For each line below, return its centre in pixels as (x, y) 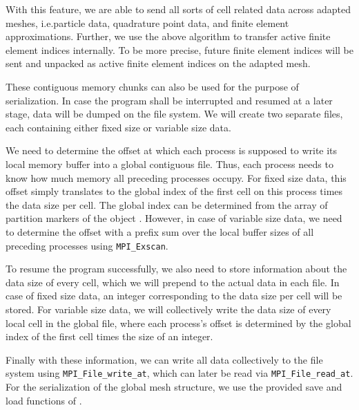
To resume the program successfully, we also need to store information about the (176, 269)
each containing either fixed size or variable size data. (118, 127)
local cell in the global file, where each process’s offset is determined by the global (178, 323)
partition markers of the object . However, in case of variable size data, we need (174, 218)
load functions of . (44, 400)
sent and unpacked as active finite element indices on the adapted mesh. (158, 63)
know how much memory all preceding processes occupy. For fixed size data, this (176, 177)
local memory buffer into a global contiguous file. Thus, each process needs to (169, 164)
